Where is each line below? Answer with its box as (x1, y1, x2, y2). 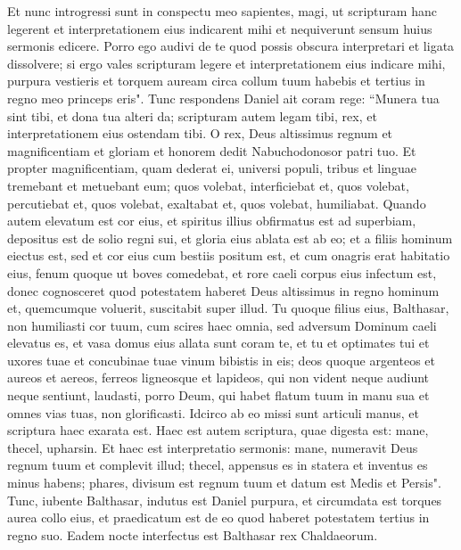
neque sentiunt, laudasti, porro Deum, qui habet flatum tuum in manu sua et (7, 386, 430, 405)
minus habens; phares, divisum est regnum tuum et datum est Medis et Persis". (7, 473, 441, 492)
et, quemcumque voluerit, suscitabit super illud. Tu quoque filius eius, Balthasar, (7, 299, 449, 317)
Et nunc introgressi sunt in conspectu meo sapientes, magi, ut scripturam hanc (7, 2, 437, 20)
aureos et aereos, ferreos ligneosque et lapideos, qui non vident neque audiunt (7, 368, 430, 387)
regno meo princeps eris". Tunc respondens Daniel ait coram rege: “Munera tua (7, 88, 440, 107)
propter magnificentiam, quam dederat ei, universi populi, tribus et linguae (7, 159, 416, 177)
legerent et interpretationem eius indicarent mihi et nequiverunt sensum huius (7, 19, 432, 37)
